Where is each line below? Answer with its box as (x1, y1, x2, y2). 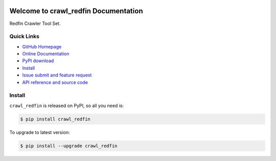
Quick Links (9, 33, 39, 40)
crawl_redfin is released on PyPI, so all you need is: (9, 102, 124, 109)
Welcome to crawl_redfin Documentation (9, 7, 143, 15)
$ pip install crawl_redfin (20, 116, 90, 122)
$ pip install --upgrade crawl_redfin (20, 143, 118, 149)
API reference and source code (22, 79, 88, 85)
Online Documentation (22, 51, 70, 57)
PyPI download (22, 58, 54, 64)
